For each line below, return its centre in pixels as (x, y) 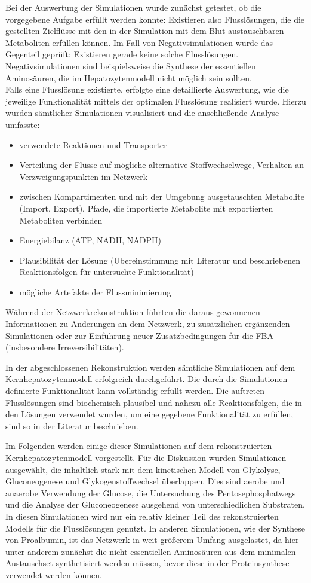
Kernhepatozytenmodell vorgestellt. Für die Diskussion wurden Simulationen (146, 457)
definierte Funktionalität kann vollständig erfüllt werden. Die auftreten (135, 391)
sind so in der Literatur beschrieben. (72, 425)
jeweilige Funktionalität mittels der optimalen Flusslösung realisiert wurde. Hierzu (156, 101)
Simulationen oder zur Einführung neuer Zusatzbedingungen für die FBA (139, 335)
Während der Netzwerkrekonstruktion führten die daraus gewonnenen (133, 312)
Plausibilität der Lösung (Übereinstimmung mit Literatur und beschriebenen (160, 260)
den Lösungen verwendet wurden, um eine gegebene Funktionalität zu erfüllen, (150, 414)
